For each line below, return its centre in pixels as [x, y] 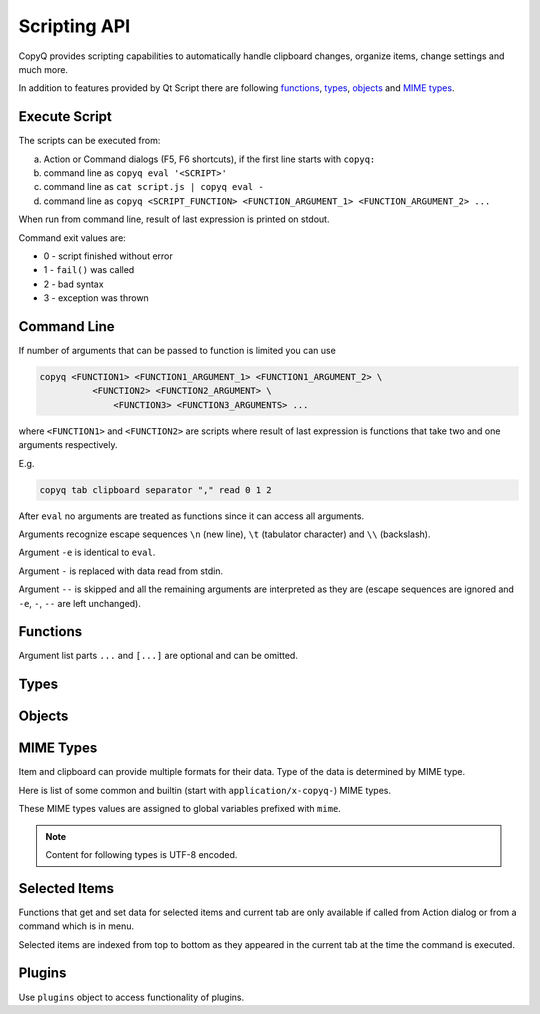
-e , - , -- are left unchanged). [80, 603]
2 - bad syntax [73, 284]
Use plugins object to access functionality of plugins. [131, 997]
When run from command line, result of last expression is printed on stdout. [174, 219]
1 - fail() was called [89, 270]
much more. [43, 69]
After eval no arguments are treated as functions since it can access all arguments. [191, 516]
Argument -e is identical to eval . [87, 552]
